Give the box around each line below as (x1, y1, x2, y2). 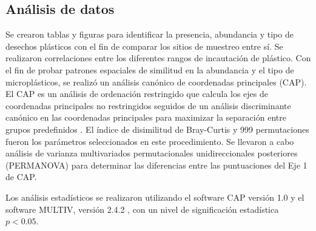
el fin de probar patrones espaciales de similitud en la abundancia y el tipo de (5, 63, 294, 76)
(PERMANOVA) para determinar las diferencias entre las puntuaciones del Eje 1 (5, 158, 308, 171)
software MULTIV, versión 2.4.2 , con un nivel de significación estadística (5, 203, 279, 215)
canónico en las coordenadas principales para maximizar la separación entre (5, 111, 286, 124)
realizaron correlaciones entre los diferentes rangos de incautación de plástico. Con (5, 52, 311, 64)
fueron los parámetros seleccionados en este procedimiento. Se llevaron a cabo (5, 135, 294, 147)
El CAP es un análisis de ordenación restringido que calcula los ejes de (5, 87, 269, 100)
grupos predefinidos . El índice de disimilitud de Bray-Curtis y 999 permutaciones (5, 122, 309, 135)
